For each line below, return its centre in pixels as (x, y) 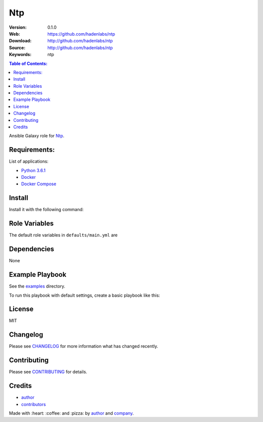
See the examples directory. (37, 286)
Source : (17, 48)
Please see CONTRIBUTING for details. (48, 372)
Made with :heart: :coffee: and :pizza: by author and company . (71, 413)
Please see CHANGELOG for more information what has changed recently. (84, 346)
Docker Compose (39, 184)
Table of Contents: (28, 63)
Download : (20, 41)
